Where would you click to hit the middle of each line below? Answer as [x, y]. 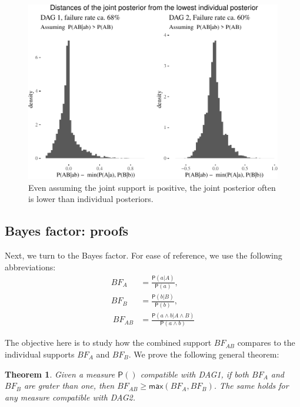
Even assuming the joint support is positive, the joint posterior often [152, 187]
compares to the [266, 343]
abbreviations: [30, 267]
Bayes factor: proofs [67, 231]
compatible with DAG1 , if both [194, 374]
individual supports [40, 354]
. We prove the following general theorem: [204, 354]
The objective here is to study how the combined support [108, 343]
